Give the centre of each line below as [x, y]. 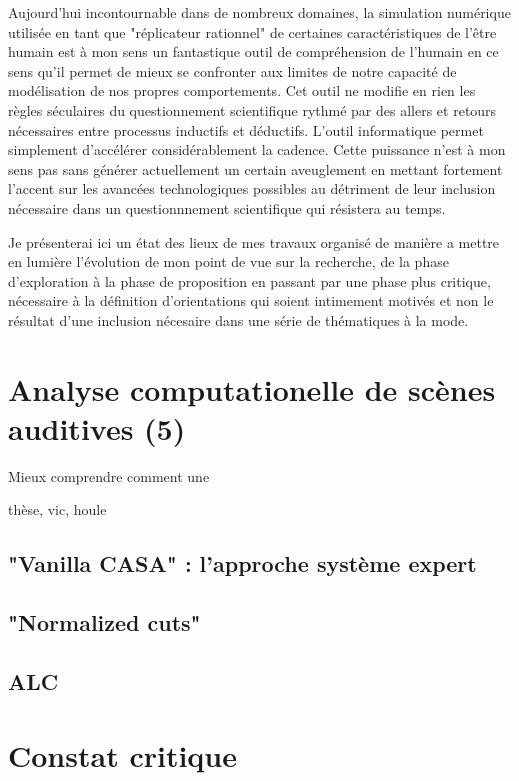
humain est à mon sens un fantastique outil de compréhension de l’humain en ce [253, 51]
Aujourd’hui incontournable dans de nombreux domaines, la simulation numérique [259, 12]
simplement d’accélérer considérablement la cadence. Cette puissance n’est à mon [257, 149]
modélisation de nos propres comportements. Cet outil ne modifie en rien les [242, 90]
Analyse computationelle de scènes [252, 388]
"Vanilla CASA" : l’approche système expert [242, 563]
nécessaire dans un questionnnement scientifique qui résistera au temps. [227, 207]
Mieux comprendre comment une [109, 475]
